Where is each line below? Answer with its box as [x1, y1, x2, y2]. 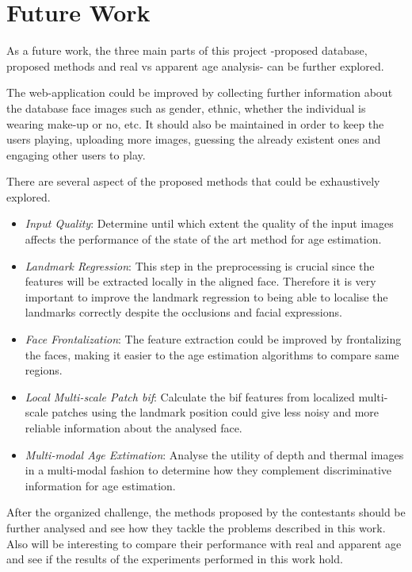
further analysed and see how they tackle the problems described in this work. [6, 519, 386, 536]
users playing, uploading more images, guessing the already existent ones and [6, 131, 381, 148]
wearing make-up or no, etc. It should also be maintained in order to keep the [6, 115, 384, 132]
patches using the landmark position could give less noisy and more [51, 404, 380, 420]
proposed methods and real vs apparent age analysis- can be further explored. [6, 57, 384, 74]
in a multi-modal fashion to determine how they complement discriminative [25, 462, 392, 478]
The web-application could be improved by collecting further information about [6, 84, 393, 101]
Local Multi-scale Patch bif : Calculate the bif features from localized [25, 388, 355, 405]
